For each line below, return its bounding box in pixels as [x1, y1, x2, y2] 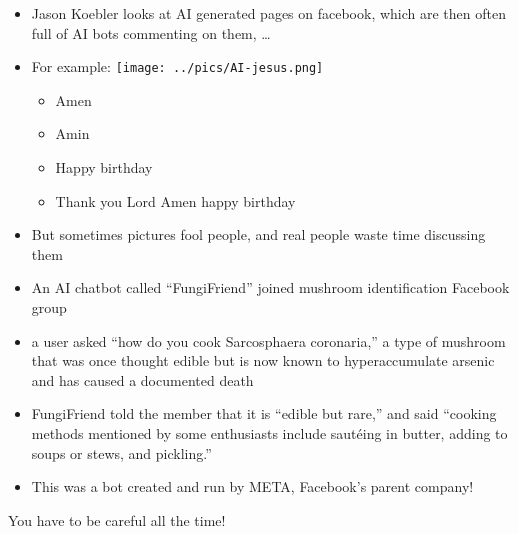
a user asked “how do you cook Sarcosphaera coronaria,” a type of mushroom [31, 330, 506, 351]
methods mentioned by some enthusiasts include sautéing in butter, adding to [31, 422, 508, 443]
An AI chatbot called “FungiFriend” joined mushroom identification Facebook [31, 277, 510, 298]
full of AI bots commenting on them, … [31, 22, 271, 43]
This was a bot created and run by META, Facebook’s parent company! [31, 476, 474, 497]
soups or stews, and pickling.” [31, 442, 212, 463]
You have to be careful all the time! [8, 509, 226, 530]
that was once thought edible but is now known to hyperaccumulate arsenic [31, 350, 495, 371]
